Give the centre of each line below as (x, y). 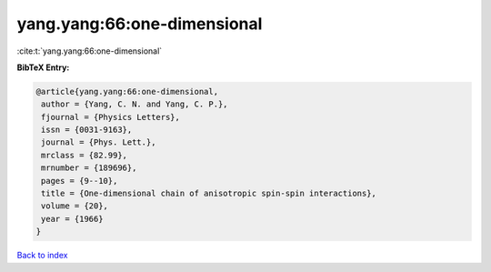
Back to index (42, 256)
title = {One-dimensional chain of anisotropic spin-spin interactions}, (209, 194)
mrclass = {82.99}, (84, 155)
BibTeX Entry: (43, 67)
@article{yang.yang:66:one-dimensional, (127, 91)
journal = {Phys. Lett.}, (99, 142)
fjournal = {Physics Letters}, (111, 117)
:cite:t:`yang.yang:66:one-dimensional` (90, 51)
